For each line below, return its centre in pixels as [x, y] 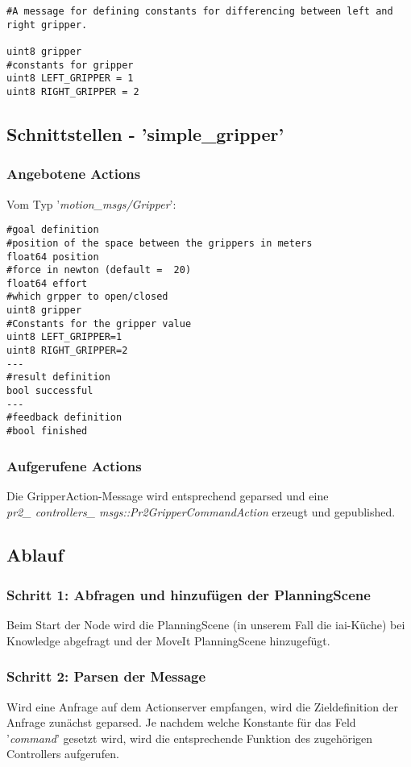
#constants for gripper [70, 65]
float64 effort [47, 283]
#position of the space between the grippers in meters [160, 243]
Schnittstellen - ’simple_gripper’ [145, 133]
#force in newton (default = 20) [99, 270]
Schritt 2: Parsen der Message [106, 676]
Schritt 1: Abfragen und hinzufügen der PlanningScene [189, 594]
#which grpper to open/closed [87, 297]
